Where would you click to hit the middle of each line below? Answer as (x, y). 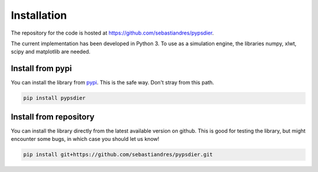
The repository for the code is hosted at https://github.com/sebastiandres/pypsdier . (112, 33)
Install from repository (53, 117)
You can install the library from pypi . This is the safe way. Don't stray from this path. (112, 83)
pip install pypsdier (54, 98)
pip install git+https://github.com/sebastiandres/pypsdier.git (118, 155)
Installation (39, 15)
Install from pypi (41, 68)
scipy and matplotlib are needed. (51, 52)
